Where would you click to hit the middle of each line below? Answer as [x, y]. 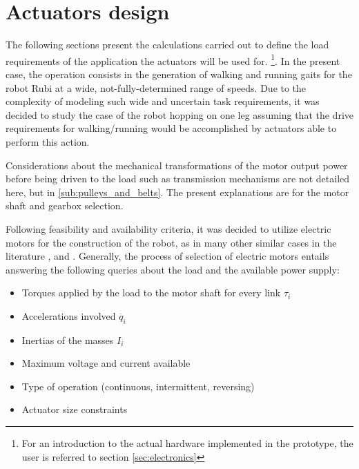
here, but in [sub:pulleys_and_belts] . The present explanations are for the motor [177, 192]
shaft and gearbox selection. [65, 205]
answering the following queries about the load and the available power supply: [173, 269]
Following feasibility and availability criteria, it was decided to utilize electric [168, 228]
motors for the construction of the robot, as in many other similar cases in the [171, 242]
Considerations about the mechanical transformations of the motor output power [177, 165]
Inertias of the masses [68, 339]
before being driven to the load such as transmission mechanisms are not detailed [178, 179]
